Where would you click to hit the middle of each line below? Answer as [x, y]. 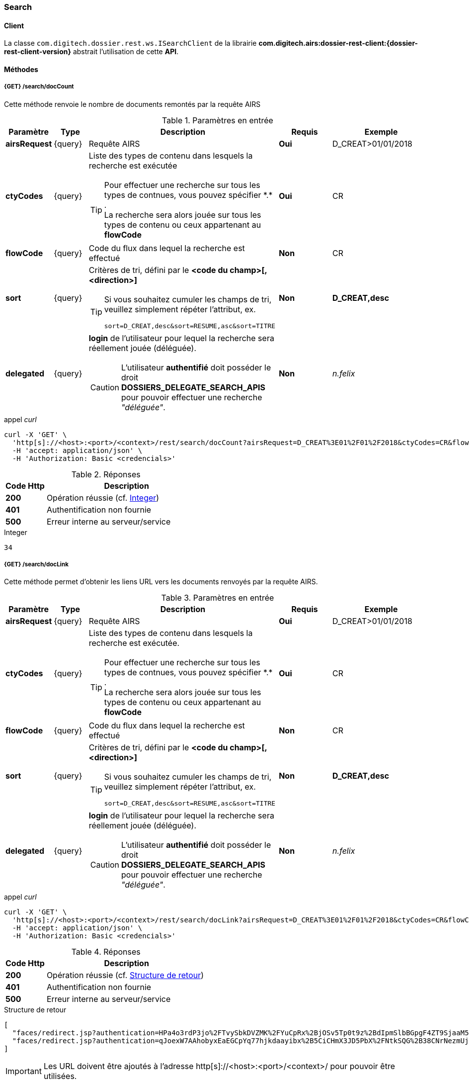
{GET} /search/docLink [36, 564]
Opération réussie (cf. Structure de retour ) [125, 975]
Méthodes [21, 69]
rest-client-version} [38, 52]
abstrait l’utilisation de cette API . [126, 52]
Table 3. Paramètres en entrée [218, 598]
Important [24, 1071]
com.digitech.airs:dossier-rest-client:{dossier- [338, 43]
